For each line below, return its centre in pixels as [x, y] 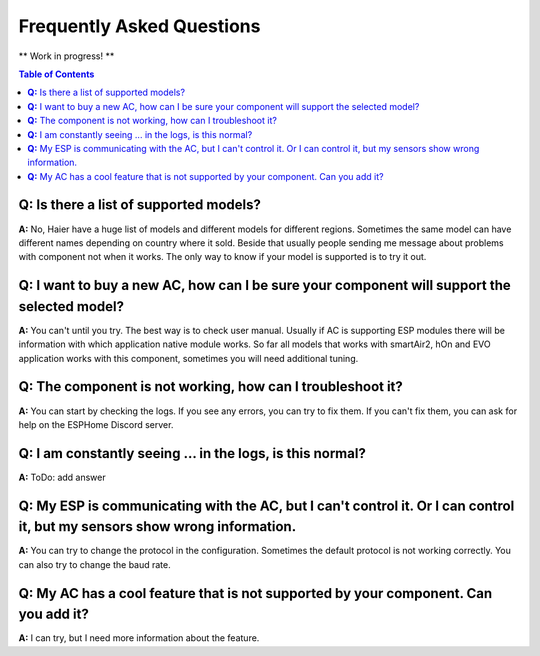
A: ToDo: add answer [62, 477]
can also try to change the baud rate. [95, 564]
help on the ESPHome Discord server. [96, 424]
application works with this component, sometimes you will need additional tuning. [188, 358]
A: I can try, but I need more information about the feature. [139, 638]
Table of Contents [56, 74]
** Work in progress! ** [66, 56]
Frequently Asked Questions [139, 26]
